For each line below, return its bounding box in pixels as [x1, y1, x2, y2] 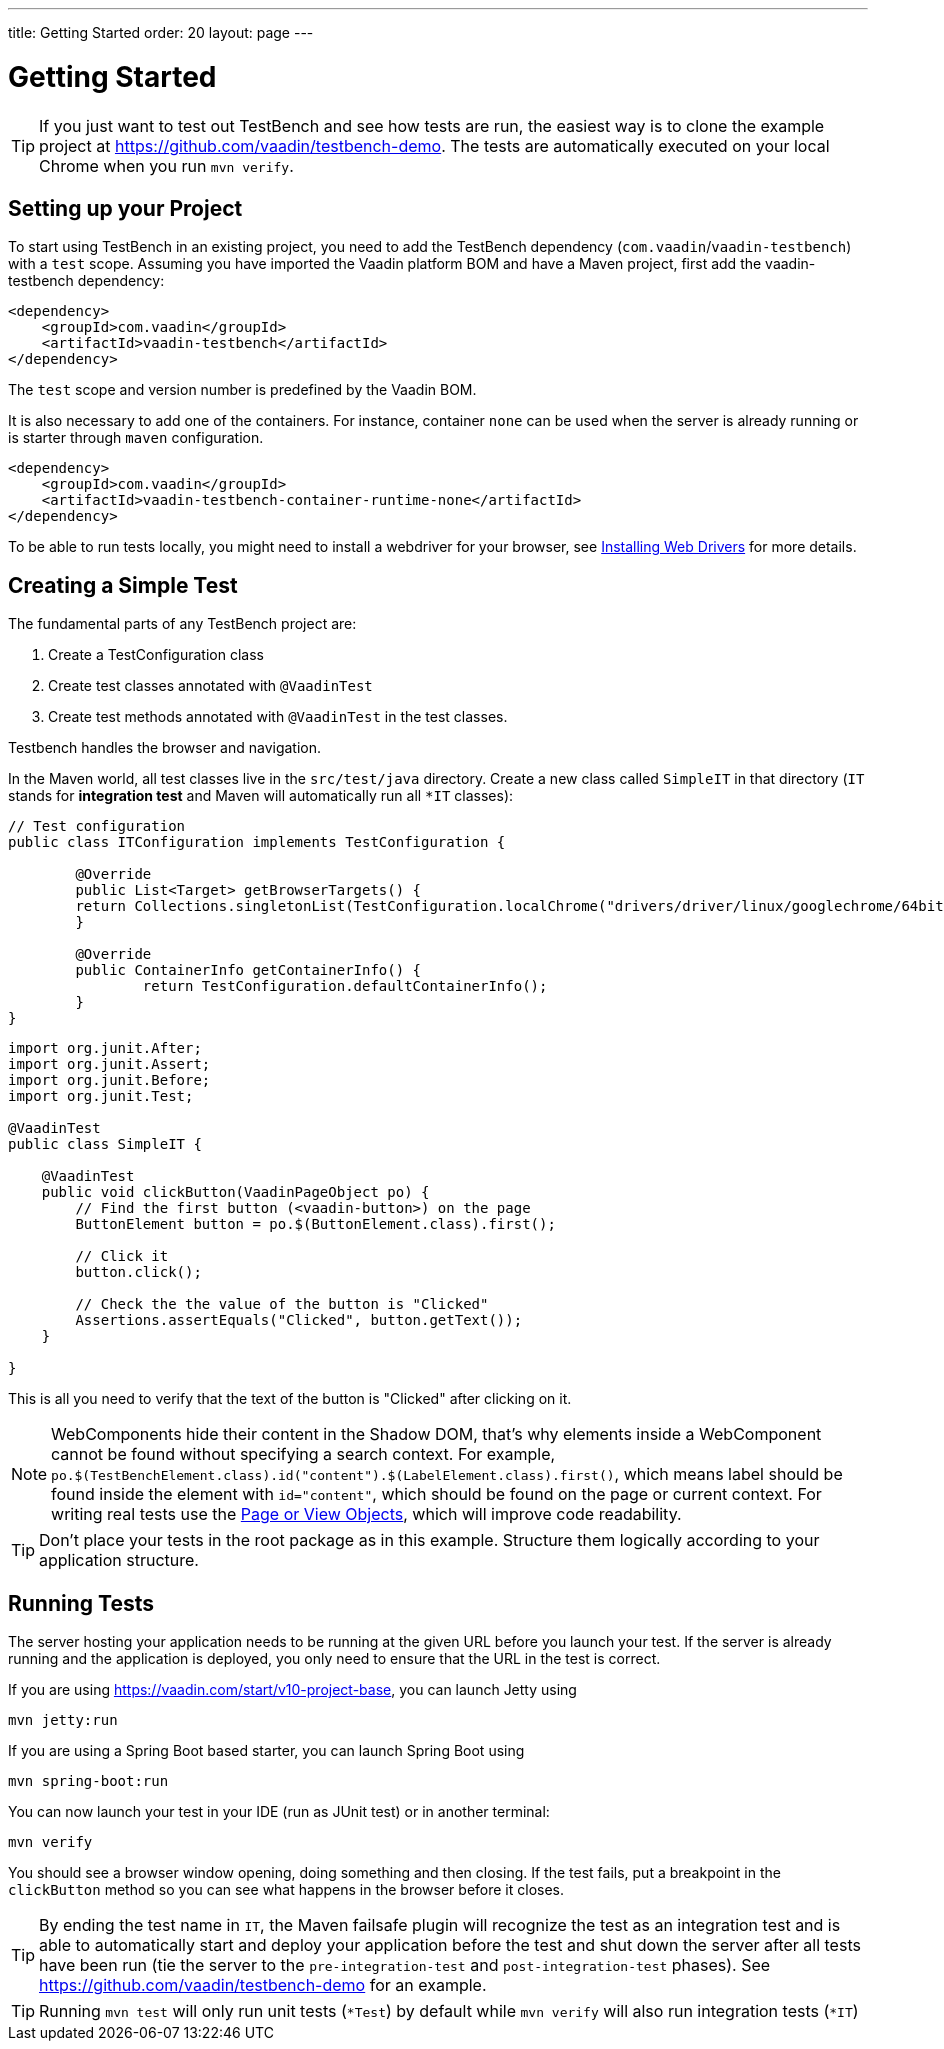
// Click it [75, 1248, 169, 1265]
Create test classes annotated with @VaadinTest [48, 677, 373, 695]
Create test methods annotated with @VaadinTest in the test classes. [48, 708, 508, 726]
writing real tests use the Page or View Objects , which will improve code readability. [51, 1504, 682, 1525]
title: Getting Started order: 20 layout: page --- [8, 24, 314, 41]
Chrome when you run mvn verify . [39, 155, 294, 176]
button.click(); [75, 1264, 202, 1281]
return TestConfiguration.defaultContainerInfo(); [142, 978, 548, 995]
